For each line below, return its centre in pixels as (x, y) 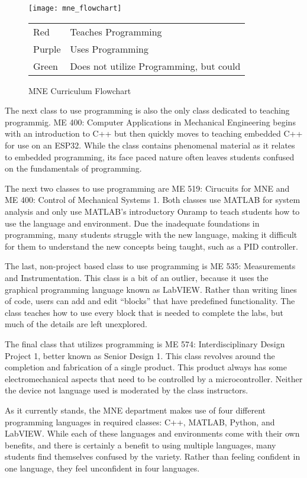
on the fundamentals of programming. (73, 168)
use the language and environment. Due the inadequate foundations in (132, 223)
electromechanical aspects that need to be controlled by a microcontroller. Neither (154, 378)
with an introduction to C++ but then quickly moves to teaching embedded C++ (154, 133)
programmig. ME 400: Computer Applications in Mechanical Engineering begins (150, 122)
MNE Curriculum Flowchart (80, 90)
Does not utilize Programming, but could (155, 66)
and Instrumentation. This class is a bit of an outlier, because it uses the (137, 277)
